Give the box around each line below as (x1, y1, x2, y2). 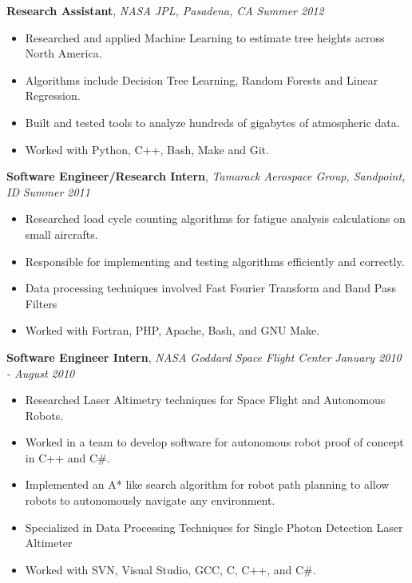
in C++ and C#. (25, 449, 110, 466)
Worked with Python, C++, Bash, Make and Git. (25, 141, 269, 157)
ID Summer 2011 (6, 183, 90, 200)
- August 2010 (6, 364, 75, 381)
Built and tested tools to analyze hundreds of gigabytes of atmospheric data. (25, 113, 400, 130)
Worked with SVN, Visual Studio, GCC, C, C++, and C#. (25, 561, 316, 577)
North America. (25, 45, 102, 61)
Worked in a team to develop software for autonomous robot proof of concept (25, 434, 404, 450)
